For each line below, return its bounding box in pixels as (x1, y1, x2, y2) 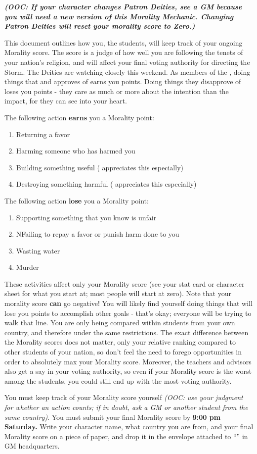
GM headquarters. (4, 441, 60, 451)
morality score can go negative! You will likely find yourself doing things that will (4, 298, 253, 308)
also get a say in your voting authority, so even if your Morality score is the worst (4, 366, 252, 376)
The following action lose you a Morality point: (4, 195, 149, 205)
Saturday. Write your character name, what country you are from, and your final (4, 421, 254, 432)
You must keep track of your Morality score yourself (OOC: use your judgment (4, 392, 243, 403)
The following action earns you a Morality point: (4, 112, 154, 122)
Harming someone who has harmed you (16, 146, 135, 156)
